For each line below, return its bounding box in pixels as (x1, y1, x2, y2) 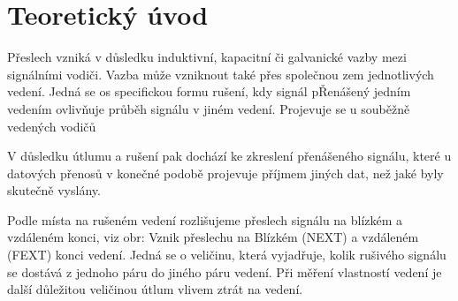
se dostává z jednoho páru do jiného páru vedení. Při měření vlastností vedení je (7, 262, 442, 281)
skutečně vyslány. (7, 181, 101, 199)
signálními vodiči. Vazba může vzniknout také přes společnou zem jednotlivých (7, 64, 434, 83)
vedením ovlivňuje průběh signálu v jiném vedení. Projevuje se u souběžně (7, 99, 410, 117)
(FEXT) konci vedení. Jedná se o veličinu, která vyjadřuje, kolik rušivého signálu (7, 245, 447, 264)
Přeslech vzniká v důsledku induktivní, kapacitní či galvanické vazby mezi (7, 48, 407, 66)
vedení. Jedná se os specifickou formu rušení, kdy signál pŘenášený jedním (7, 82, 411, 101)
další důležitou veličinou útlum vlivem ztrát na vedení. (7, 280, 303, 298)
